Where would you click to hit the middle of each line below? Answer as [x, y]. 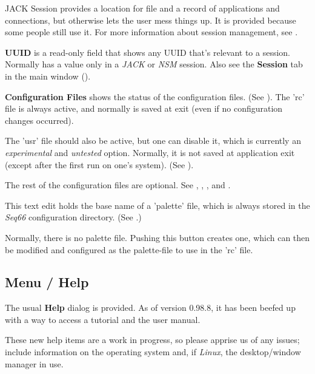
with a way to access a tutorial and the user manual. [103, 319]
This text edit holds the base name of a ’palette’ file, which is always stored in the [157, 205]
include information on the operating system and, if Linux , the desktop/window [153, 352]
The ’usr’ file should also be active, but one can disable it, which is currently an [153, 141]
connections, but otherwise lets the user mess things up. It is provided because [151, 20]
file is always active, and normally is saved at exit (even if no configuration [144, 108]
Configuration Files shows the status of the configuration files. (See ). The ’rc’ [155, 96]
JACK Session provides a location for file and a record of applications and [142, 8]
